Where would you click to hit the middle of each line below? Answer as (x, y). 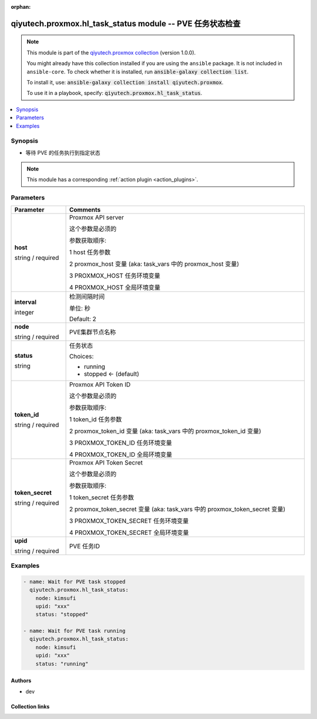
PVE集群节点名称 (92, 332)
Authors (21, 681)
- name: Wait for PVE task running (74, 631)
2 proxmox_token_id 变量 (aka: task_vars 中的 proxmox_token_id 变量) (165, 431)
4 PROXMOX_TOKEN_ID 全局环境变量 (121, 455)
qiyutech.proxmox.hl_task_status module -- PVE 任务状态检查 (126, 23)
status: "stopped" (62, 615)
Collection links (30, 706)
